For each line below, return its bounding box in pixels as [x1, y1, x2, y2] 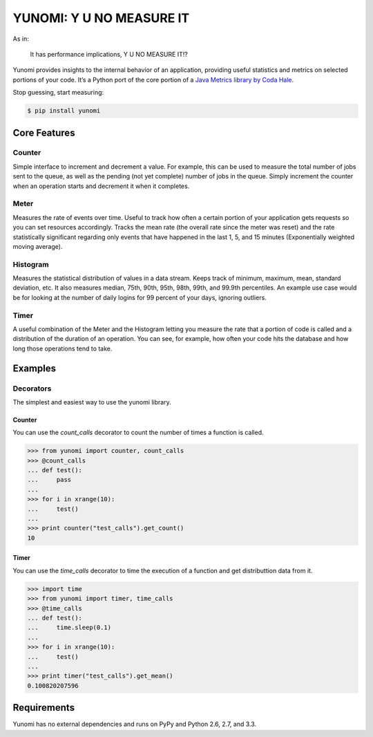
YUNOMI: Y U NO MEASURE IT [12, 10, 190, 26]
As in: [12, 35, 29, 43]
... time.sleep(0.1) [27, 624, 112, 632]
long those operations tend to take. [12, 344, 113, 353]
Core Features [12, 127, 75, 138]
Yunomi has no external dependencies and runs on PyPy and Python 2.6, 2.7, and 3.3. [12, 720, 257, 729]
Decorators [12, 384, 52, 393]
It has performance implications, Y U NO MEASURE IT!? [30, 50, 188, 58]
